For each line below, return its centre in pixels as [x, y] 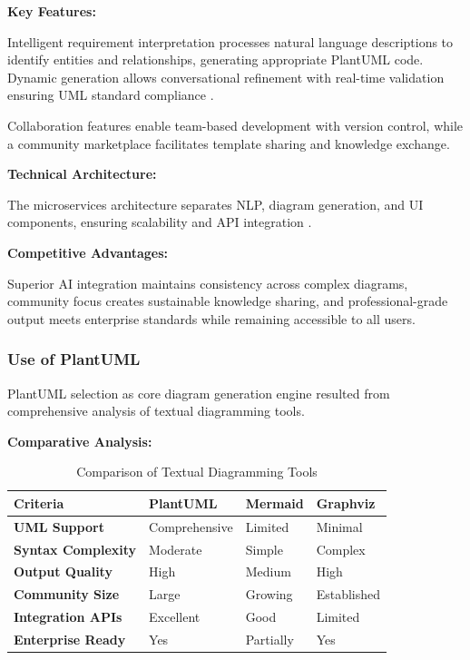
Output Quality [63, 571]
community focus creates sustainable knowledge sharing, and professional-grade [228, 301]
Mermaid [274, 502]
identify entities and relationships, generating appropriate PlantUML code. [215, 59]
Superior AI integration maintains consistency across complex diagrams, [208, 283]
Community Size [67, 594]
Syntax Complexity [75, 549]
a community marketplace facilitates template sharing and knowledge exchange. [229, 143]
